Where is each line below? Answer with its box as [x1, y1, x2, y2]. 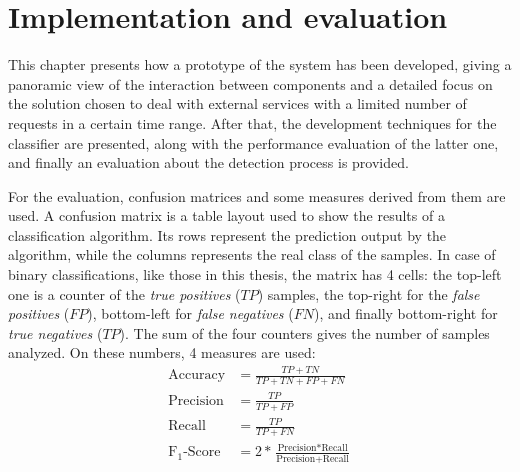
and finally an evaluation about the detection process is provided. [8, 152, 409, 173]
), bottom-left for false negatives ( [87, 303, 294, 324]
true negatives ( [8, 322, 103, 343]
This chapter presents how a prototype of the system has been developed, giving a [8, 54, 512, 75]
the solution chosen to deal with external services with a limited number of [8, 93, 467, 114]
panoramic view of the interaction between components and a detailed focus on [8, 73, 493, 94]
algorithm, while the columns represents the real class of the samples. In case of [8, 244, 496, 265]
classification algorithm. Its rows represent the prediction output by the [8, 224, 447, 245]
